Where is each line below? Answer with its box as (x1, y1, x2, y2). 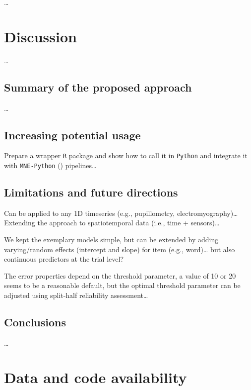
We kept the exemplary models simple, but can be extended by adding (4, 234, 219, 245)
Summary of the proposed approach (4, 79, 192, 95)
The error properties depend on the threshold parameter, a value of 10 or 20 (4, 270, 236, 281)
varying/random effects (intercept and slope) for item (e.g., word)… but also (4, 244, 235, 254)
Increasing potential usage (4, 127, 141, 142)
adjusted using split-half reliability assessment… (4, 290, 148, 300)
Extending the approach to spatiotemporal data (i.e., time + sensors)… (4, 217, 220, 228)
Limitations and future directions (4, 185, 178, 200)
